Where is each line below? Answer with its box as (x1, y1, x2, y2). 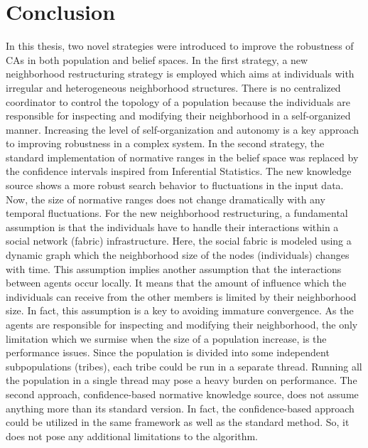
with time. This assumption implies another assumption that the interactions (6, 261, 342, 276)
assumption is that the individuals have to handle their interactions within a (6, 219, 339, 234)
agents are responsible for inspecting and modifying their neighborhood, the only (6, 317, 358, 331)
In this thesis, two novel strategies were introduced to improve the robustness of (6, 38, 354, 53)
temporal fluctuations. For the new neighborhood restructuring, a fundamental (6, 206, 348, 220)
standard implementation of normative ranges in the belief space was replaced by (6, 149, 359, 164)
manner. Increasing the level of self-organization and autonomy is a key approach (6, 122, 359, 137)
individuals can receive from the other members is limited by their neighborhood (6, 289, 357, 304)
